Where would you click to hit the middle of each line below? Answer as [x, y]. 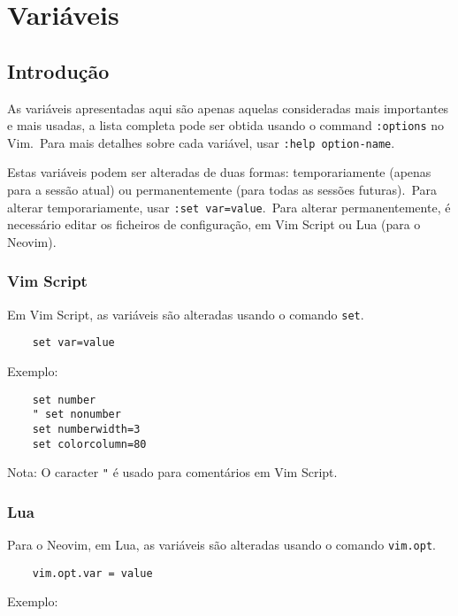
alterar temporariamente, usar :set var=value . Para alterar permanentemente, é [229, 207]
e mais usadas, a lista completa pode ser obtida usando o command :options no [226, 125]
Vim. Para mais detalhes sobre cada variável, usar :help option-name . [201, 142]
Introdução [58, 70]
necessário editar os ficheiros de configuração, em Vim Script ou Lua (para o [214, 224]
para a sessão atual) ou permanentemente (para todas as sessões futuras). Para [222, 190]
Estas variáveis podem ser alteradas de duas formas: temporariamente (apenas [219, 172]
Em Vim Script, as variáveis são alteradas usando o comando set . [186, 314]
